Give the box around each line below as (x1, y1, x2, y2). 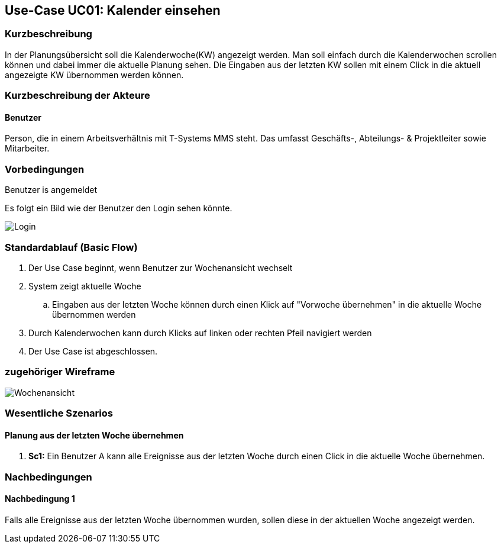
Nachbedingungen (5, 470, 92, 483)
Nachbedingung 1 (5, 494, 75, 504)
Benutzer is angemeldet (5, 185, 98, 195)
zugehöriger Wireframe (5, 366, 115, 378)
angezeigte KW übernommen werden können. (5, 69, 184, 80)
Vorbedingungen (5, 163, 85, 175)
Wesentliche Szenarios (5, 407, 113, 420)
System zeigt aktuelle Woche (28, 281, 141, 291)
